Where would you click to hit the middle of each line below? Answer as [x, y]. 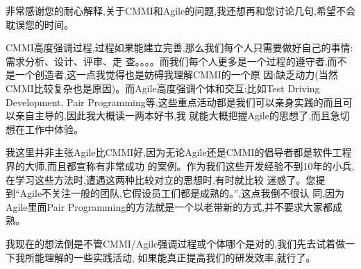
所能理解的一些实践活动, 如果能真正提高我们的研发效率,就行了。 [170, 257]
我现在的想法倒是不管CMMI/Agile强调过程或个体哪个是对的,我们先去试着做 [176, 243]
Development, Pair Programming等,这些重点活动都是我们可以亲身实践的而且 [174, 102]
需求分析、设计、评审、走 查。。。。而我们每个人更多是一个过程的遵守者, [167, 61]
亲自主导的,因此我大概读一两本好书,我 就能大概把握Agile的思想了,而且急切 [182, 115]
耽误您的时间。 [40, 24]
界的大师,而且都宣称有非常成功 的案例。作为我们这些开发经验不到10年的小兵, [180, 165]
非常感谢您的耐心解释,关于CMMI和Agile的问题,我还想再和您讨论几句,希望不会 [181, 10]
